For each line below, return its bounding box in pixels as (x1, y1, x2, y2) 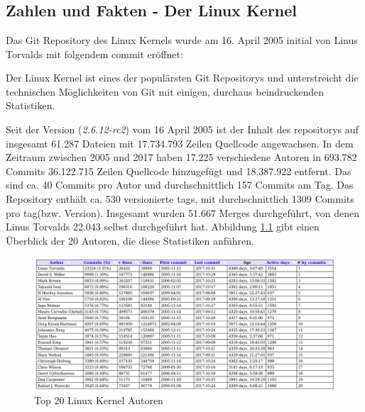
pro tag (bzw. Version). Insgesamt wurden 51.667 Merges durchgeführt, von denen (6, 205, 359, 220)
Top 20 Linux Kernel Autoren (34, 393, 163, 408)
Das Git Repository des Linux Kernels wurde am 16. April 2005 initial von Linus (6, 33, 358, 47)
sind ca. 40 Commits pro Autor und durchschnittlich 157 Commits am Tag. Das (6, 177, 354, 192)
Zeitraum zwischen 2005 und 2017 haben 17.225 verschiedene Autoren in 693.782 (6, 150, 357, 165)
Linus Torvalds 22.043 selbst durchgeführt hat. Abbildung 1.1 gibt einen (6, 219, 320, 234)
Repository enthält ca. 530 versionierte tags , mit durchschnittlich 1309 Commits (6, 191, 354, 206)
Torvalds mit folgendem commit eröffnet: (6, 46, 183, 61)
